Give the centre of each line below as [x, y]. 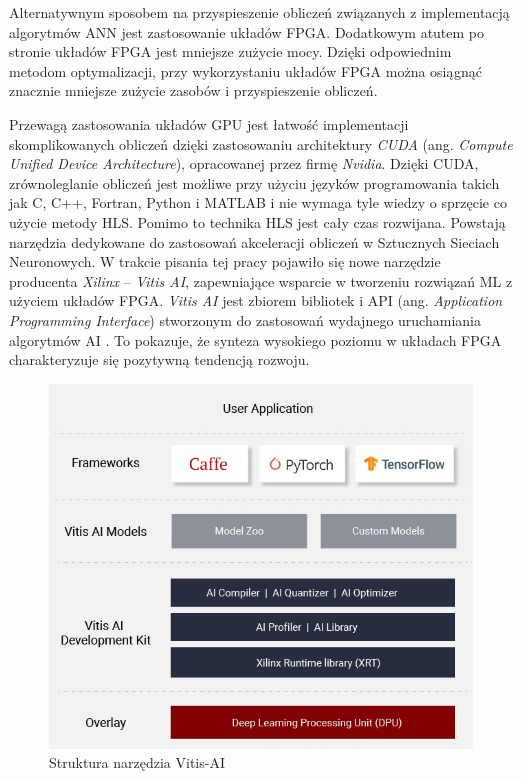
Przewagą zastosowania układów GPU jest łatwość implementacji [209, 123]
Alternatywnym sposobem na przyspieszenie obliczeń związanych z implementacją [259, 12]
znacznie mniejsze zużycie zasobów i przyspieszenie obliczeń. [193, 90]
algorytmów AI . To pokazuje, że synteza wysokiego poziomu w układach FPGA [255, 339]
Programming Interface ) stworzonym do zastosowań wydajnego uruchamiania [245, 319]
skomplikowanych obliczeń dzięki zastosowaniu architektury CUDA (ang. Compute [261, 143]
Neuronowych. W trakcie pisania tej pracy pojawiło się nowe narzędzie [225, 261]
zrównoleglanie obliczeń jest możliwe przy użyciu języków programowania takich [254, 182]
